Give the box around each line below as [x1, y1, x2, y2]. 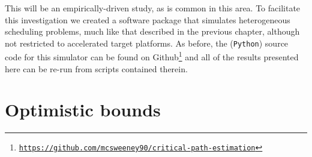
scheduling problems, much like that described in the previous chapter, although [5, 25, 300, 38]
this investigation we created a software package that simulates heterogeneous [5, 13, 290, 26]
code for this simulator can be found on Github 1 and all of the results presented [5, 49, 299, 63]
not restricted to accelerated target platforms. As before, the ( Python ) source [5, 36, 289, 49]
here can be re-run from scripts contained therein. [5, 62, 188, 75]
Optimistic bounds [5, 97, 161, 122]
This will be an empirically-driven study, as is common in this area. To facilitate [5, 2, 301, 14]
